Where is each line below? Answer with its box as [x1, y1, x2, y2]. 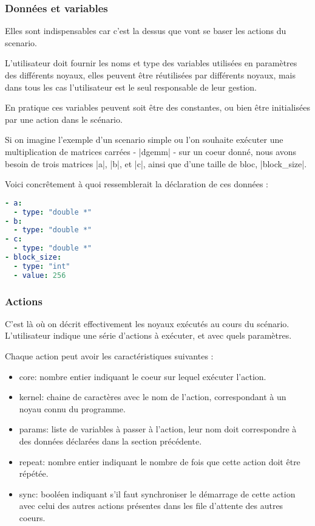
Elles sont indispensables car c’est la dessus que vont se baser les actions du [5, 24, 286, 37]
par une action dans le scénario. [5, 112, 123, 125]
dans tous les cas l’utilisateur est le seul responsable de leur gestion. [5, 80, 257, 93]
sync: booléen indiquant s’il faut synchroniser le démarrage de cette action [19, 487, 296, 500]
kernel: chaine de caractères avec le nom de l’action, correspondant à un [19, 390, 286, 403]
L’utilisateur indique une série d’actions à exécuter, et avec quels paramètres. [5, 329, 292, 342]
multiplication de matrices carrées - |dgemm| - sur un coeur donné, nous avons [5, 145, 297, 157]
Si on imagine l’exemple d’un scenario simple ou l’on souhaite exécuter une [5, 133, 283, 146]
